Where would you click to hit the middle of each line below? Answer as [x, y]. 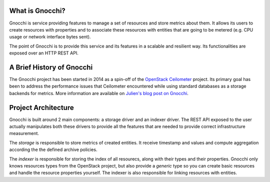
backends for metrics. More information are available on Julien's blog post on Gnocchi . [99, 93]
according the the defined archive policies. [53, 149]
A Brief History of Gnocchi [51, 67]
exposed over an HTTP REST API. [44, 53]
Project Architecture [42, 107]
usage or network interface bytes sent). [50, 37]
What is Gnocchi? [37, 11]
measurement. [24, 133]
